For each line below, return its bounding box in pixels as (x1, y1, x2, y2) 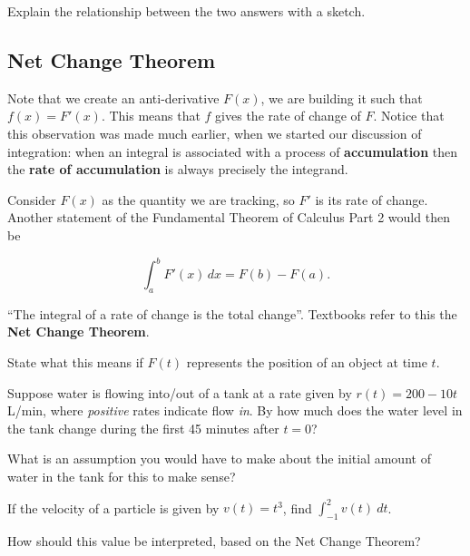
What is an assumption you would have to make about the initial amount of (7, 449, 431, 468)
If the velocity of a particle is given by (7, 498, 220, 517)
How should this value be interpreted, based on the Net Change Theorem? (7, 531, 421, 550)
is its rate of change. (315, 190, 428, 209)
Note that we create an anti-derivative (7, 88, 220, 107)
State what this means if (7, 353, 143, 372)
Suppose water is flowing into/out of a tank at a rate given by (7, 383, 352, 402)
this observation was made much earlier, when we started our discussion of (7, 123, 422, 142)
